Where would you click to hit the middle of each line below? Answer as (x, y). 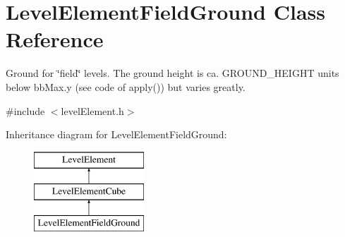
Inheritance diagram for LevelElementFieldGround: (116, 134)
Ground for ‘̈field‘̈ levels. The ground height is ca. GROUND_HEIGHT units (172, 73)
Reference (55, 39)
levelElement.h (92, 110)
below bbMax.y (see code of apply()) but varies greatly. (126, 86)
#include (25, 110)
